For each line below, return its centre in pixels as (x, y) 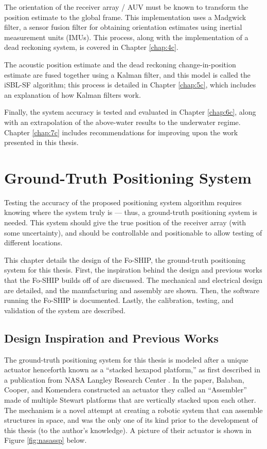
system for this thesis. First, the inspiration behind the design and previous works (133, 270)
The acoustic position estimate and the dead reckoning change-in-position (120, 64)
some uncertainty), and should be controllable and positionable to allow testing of (133, 232)
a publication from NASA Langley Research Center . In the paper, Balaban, (124, 379)
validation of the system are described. (65, 310)
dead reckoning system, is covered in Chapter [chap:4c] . (91, 47)
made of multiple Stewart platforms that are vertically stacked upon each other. (130, 399)
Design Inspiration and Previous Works (111, 338)
